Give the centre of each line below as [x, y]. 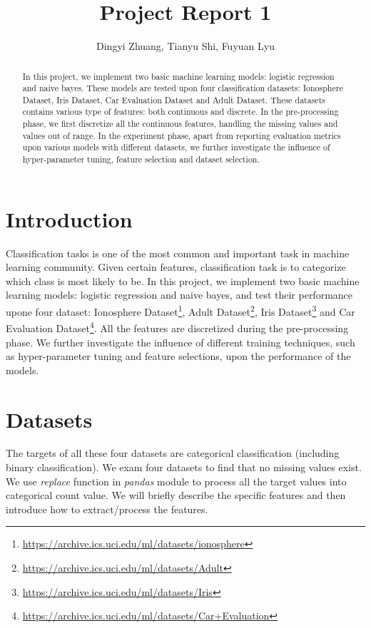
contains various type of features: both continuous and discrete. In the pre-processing [181, 112]
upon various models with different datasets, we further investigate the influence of [176, 147]
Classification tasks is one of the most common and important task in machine [178, 253]
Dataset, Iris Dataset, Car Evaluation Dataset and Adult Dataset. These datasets [174, 99]
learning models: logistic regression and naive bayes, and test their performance [179, 295]
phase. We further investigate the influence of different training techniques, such [181, 342]
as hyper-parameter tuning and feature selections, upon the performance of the [178, 356]
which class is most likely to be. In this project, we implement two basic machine [183, 280]
